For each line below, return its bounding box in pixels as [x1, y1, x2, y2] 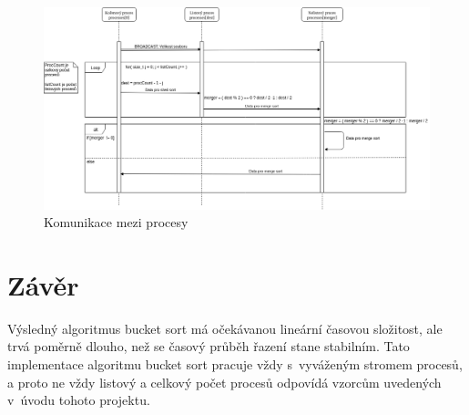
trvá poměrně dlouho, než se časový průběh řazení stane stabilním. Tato [7, 337, 410, 356]
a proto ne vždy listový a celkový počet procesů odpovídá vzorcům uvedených [7, 372, 442, 391]
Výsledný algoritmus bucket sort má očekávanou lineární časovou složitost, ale [7, 318, 443, 337]
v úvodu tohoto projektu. [7, 390, 150, 410]
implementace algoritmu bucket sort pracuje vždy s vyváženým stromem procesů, [7, 355, 463, 374]
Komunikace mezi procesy [44, 213, 189, 232]
